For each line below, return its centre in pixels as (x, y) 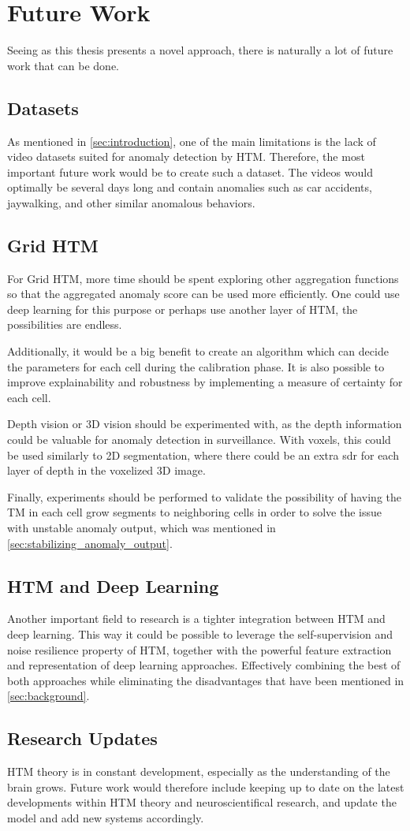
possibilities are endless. (65, 324)
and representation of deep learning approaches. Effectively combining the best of (204, 665)
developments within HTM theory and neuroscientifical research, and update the (202, 802)
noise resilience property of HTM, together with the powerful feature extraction (199, 649)
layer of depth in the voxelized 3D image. (106, 470)
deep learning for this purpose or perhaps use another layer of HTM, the (183, 309)
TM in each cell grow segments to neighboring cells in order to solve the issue (194, 512)
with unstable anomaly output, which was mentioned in (142, 527)
